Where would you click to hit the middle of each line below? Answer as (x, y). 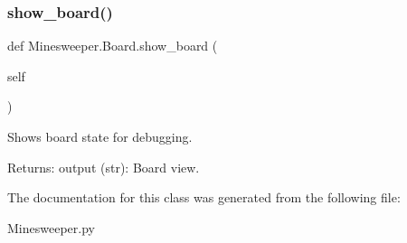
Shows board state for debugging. (100, 136)
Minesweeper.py (51, 227)
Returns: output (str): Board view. (104, 167)
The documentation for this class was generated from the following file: (204, 197)
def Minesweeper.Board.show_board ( (113, 46)
